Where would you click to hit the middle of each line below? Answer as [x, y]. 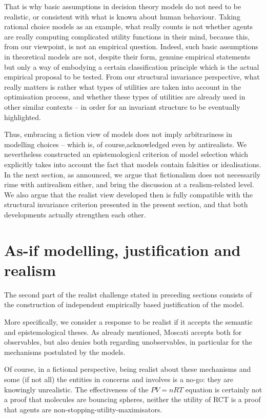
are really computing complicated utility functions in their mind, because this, [127, 36]
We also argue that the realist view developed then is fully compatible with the [128, 194]
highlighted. [23, 117]
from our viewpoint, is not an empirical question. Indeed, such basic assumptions [131, 46]
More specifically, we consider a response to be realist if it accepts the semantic [128, 321]
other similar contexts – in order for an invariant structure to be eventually [122, 106]
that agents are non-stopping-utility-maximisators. [83, 409]
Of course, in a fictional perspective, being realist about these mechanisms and [128, 369]
